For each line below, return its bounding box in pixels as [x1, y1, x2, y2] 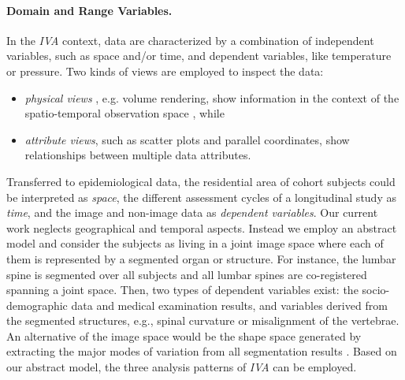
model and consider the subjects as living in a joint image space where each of [6, 235, 384, 251]
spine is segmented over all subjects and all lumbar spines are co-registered [6, 266, 367, 282]
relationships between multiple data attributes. [24, 147, 251, 163]
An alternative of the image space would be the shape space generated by [6, 327, 362, 344]
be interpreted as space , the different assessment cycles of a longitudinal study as [6, 188, 396, 205]
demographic [6, 296, 68, 313]
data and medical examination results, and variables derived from [71, 296, 388, 313]
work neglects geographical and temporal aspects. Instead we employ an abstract [6, 219, 397, 236]
